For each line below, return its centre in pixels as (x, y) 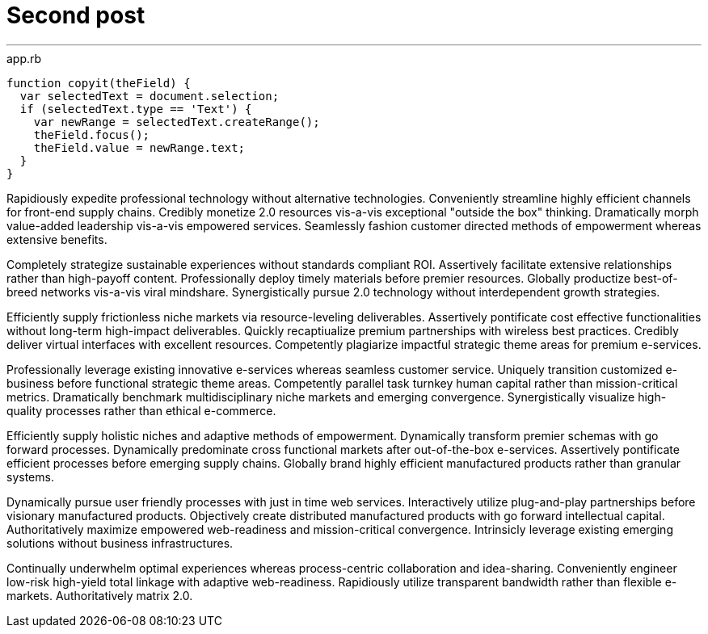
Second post (76, 15)
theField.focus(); (92, 134)
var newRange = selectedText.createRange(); (177, 122)
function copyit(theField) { (99, 83)
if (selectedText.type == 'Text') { (136, 109)
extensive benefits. (57, 239)
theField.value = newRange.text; (139, 147)
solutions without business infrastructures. (120, 543)
